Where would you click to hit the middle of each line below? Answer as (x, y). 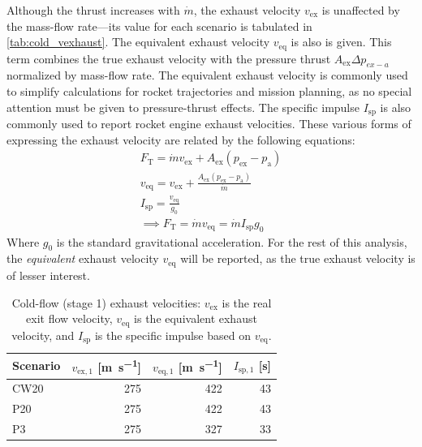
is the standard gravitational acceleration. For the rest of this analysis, (232, 241)
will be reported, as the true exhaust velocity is (298, 258)
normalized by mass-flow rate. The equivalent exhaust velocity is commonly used (207, 75)
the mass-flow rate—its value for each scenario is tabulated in (159, 26)
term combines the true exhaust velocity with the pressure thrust (169, 58)
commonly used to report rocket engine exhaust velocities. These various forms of (209, 124)
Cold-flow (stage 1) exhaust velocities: (106, 302)
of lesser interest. (48, 275)
